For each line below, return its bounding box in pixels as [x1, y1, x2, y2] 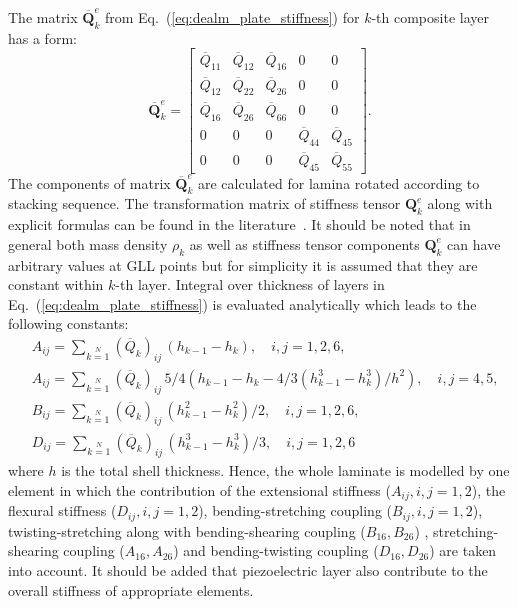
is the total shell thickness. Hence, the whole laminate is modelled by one [61, 460, 510, 481]
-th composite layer [371, 7, 489, 27]
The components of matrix [8, 172, 171, 193]
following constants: [8, 313, 129, 334]
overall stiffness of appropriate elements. [8, 579, 254, 600]
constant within [8, 274, 104, 295]
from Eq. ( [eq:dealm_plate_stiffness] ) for [104, 7, 360, 27]
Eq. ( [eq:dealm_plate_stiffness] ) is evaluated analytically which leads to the [8, 293, 477, 314]
